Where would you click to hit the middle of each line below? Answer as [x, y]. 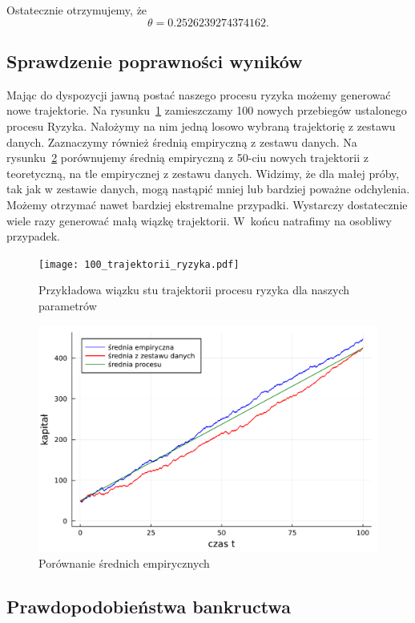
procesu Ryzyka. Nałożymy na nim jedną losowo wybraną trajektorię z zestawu [201, 125]
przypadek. [33, 236]
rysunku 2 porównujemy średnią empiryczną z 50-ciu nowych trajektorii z [187, 158]
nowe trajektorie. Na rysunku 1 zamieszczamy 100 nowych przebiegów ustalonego [207, 110]
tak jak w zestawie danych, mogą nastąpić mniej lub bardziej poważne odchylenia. [208, 189]
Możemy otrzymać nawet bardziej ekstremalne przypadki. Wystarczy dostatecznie [207, 204]
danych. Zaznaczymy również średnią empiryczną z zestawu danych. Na [182, 142]
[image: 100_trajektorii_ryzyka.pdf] [139, 264]
